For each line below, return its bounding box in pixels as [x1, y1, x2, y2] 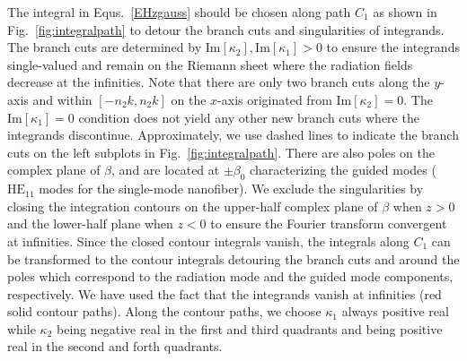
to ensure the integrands [326, 38, 460, 56]
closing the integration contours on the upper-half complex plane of [7, 196, 378, 215]
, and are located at [111, 160, 220, 179]
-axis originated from [217, 90, 332, 108]
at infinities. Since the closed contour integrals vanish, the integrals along [7, 231, 410, 250]
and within [32, 90, 93, 108]
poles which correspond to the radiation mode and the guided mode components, [7, 267, 454, 286]
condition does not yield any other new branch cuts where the [78, 107, 419, 126]
